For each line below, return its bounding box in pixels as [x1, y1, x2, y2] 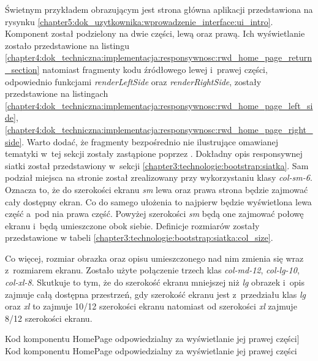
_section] [5, 63, 40, 75]
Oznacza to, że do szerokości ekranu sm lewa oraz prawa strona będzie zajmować [5, 183, 308, 196]
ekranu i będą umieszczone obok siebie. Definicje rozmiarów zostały [5, 219, 260, 232]
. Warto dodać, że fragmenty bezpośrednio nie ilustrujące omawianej [21, 135, 279, 148]
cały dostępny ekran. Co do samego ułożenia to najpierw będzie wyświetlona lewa [5, 195, 312, 208]
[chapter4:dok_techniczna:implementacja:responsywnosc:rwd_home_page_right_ [5, 123, 313, 135]
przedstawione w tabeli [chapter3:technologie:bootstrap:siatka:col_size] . [5, 231, 273, 244]
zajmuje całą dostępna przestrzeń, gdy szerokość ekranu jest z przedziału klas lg [5, 287, 306, 300]
